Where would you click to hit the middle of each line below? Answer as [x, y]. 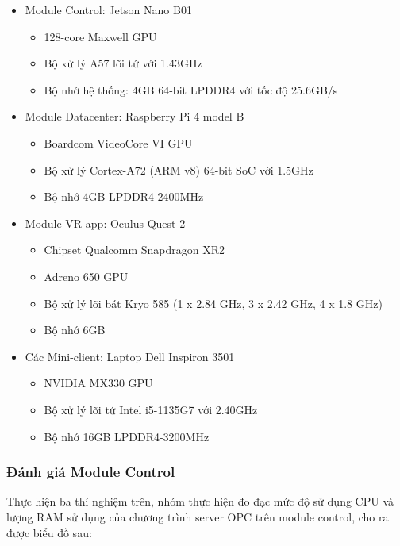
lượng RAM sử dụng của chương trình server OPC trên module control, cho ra [198, 516]
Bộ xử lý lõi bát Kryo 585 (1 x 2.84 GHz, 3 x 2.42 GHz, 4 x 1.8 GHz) [213, 303]
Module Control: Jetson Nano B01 [108, 10]
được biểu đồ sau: [49, 532]
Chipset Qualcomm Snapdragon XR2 [135, 250]
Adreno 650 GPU [86, 276]
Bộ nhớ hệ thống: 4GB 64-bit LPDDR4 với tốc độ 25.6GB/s [191, 89]
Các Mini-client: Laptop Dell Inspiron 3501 [130, 356]
